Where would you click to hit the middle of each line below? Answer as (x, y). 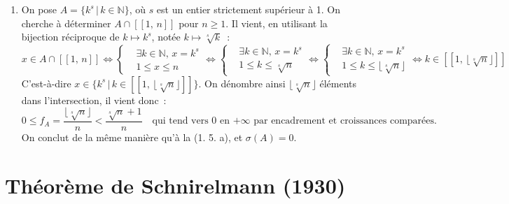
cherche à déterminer (66, 23)
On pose (39, 9)
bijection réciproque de (70, 37)
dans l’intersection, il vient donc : (94, 100)
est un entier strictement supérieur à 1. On (248, 9)
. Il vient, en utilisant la (277, 23)
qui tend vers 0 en (191, 121)
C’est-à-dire (46, 83)
